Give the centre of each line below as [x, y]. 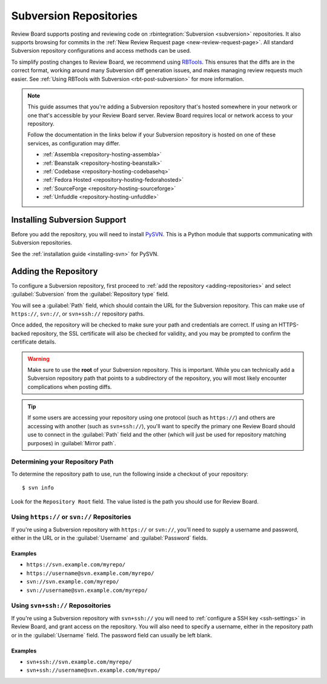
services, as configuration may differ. [74, 143]
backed [21, 333]
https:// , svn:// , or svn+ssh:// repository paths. [78, 314]
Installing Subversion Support [69, 220]
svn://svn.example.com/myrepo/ [73, 582]
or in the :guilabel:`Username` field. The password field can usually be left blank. [111, 635]
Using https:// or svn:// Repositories [71, 517]
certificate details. [34, 342]
